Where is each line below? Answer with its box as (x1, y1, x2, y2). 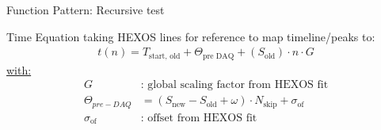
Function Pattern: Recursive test (6, 2, 165, 17)
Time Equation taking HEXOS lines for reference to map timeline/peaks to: (6, 28, 375, 44)
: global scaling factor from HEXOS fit (140, 79, 329, 91)
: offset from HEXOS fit (140, 112, 257, 124)
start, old (149, 52, 181, 60)
